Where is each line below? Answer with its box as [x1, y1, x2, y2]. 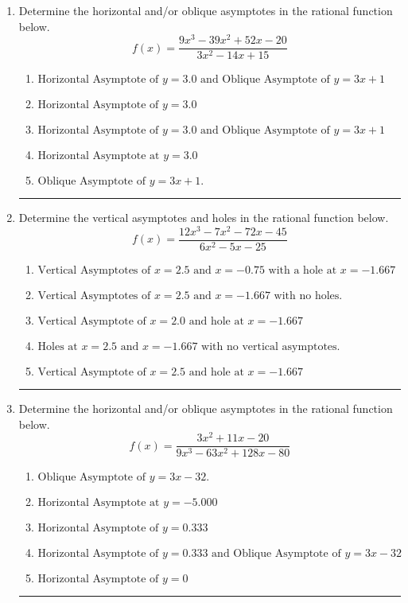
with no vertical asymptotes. [201, 341, 340, 353]
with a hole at [268, 265, 337, 277]
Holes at [37, 341, 78, 353]
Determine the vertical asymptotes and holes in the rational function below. [18, 209, 389, 226]
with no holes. [274, 290, 343, 302]
